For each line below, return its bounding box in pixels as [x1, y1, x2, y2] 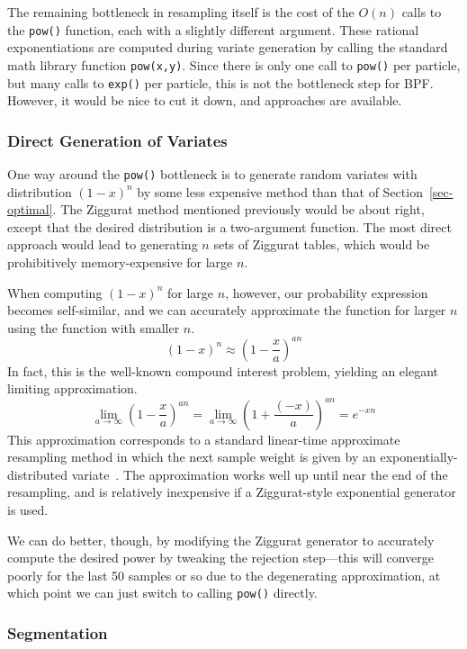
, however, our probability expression [225, 283, 428, 302]
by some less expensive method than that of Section [137, 182, 423, 201]
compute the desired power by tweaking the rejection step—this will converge [7, 548, 435, 567]
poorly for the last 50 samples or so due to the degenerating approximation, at [7, 565, 441, 584]
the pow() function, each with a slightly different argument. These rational [7, 20, 419, 39]
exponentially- [380, 447, 458, 466]
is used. [7, 500, 49, 518]
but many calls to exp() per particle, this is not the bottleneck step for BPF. [7, 73, 434, 92]
